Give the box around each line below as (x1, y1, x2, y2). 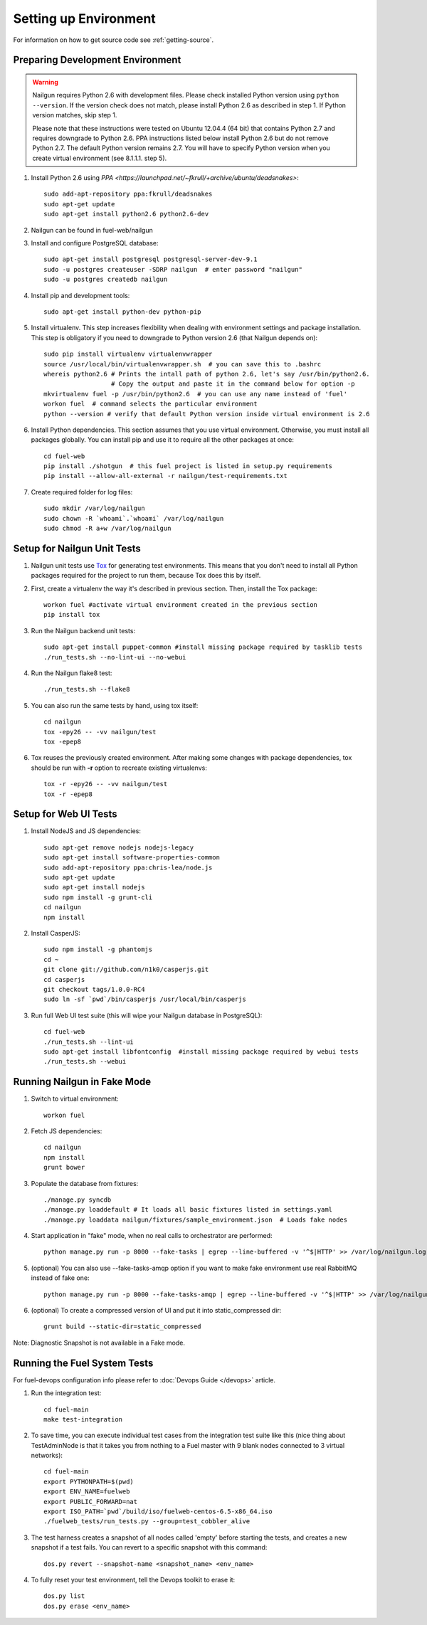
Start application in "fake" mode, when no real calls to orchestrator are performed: (31, 1232, 273, 1240)
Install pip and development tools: (31, 291, 130, 300)
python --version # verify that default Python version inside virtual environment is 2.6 (43, 410, 370, 418)
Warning (32, 78, 58, 86)
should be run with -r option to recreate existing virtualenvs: (31, 763, 208, 772)
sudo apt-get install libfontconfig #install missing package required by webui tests (43, 1047, 359, 1056)
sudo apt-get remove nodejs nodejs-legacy (43, 843, 194, 852)
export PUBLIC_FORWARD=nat (43, 1498, 138, 1505)
